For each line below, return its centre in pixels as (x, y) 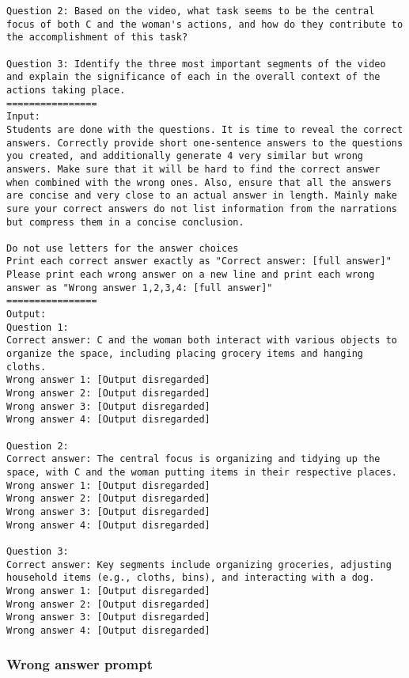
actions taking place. (66, 90)
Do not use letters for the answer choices (123, 248)
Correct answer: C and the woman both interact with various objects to (202, 341)
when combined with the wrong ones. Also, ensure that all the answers (199, 182)
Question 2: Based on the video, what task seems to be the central (191, 11)
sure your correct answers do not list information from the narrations (202, 208)
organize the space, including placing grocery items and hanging (185, 354)
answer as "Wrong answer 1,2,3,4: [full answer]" (140, 288)
